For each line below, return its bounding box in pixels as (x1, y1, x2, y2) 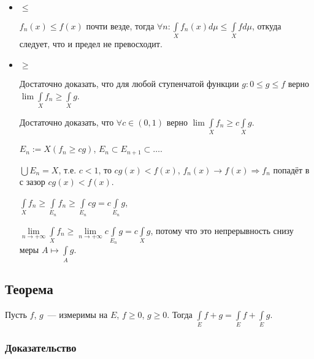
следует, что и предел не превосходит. (19, 37, 163, 50)
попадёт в (273, 163, 310, 176)
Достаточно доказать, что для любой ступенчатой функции (19, 77, 239, 89)
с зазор (19, 175, 45, 188)
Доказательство (5, 340, 77, 355)
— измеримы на (47, 308, 108, 320)
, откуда (251, 20, 281, 32)
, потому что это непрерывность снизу (150, 224, 294, 236)
